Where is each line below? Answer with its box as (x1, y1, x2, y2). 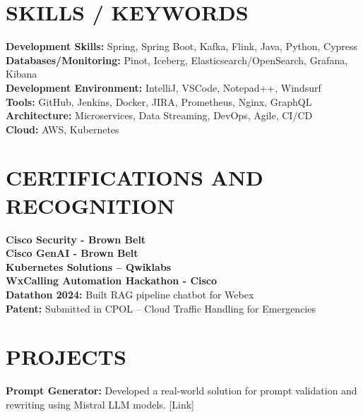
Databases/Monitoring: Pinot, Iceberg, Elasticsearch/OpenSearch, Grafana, (6, 52, 348, 67)
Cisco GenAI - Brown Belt (6, 246, 138, 260)
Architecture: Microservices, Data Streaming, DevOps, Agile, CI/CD (6, 108, 313, 123)
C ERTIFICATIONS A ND (6, 163, 263, 192)
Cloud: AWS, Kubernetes (6, 121, 119, 136)
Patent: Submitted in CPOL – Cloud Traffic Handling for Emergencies (6, 301, 316, 315)
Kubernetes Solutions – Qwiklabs (6, 259, 172, 274)
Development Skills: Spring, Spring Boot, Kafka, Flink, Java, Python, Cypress (6, 39, 358, 54)
